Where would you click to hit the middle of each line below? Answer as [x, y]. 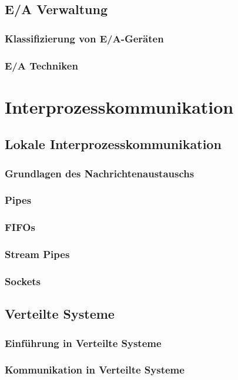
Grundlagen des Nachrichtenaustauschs [100, 173]
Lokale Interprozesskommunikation [113, 144]
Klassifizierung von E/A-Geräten [84, 38]
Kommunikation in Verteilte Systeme [95, 370]
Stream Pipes [37, 254]
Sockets [23, 281]
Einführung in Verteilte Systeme [83, 343]
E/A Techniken [41, 65]
